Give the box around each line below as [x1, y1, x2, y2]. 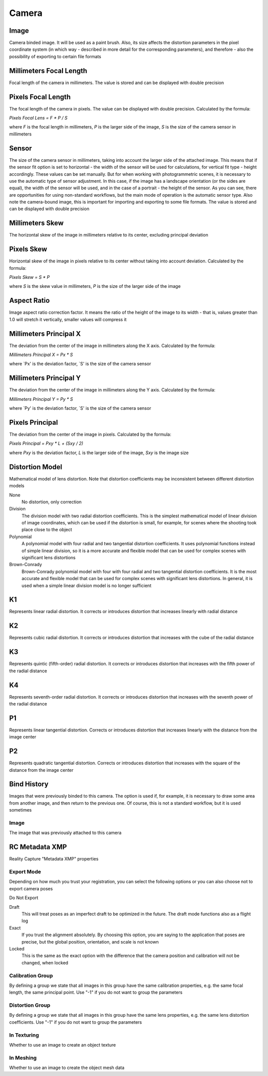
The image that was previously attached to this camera [9, 830, 122, 836]
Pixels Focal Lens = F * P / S [9, 115, 68, 121]
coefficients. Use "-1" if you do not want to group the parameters [9, 1019, 142, 1025]
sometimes [9, 807, 32, 813]
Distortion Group [9, 1002, 51, 1009]
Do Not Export [9, 895, 38, 901]
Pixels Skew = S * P [9, 274, 50, 280]
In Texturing [9, 1031, 39, 1038]
